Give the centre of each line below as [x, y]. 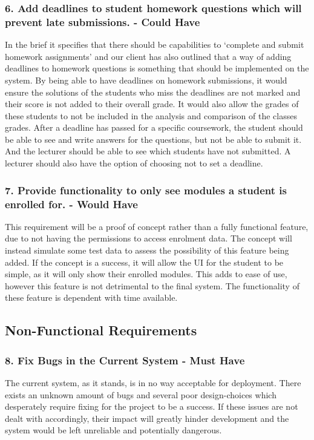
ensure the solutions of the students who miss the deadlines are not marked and [153, 92]
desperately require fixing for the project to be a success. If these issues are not [152, 406]
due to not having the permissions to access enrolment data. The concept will [149, 238]
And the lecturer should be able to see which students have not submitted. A [148, 151]
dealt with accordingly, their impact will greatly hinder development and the [147, 418]
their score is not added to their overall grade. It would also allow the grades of [152, 104]
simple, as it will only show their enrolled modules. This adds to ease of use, [146, 274]
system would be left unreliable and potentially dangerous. [113, 430]
